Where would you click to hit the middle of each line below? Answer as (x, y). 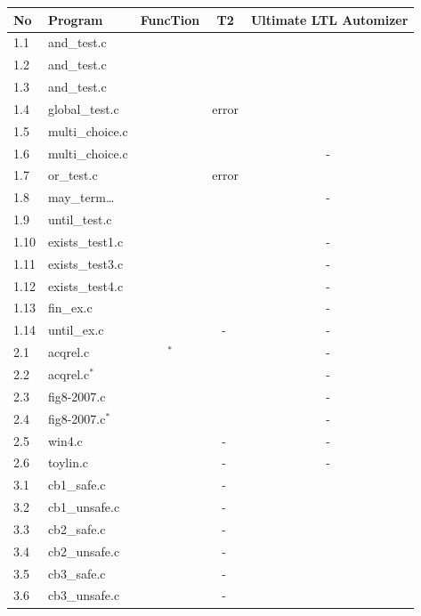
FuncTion (170, 19)
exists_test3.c (85, 263)
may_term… (81, 197)
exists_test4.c (85, 285)
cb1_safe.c (77, 485)
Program (75, 19)
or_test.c (73, 175)
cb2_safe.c (77, 528)
